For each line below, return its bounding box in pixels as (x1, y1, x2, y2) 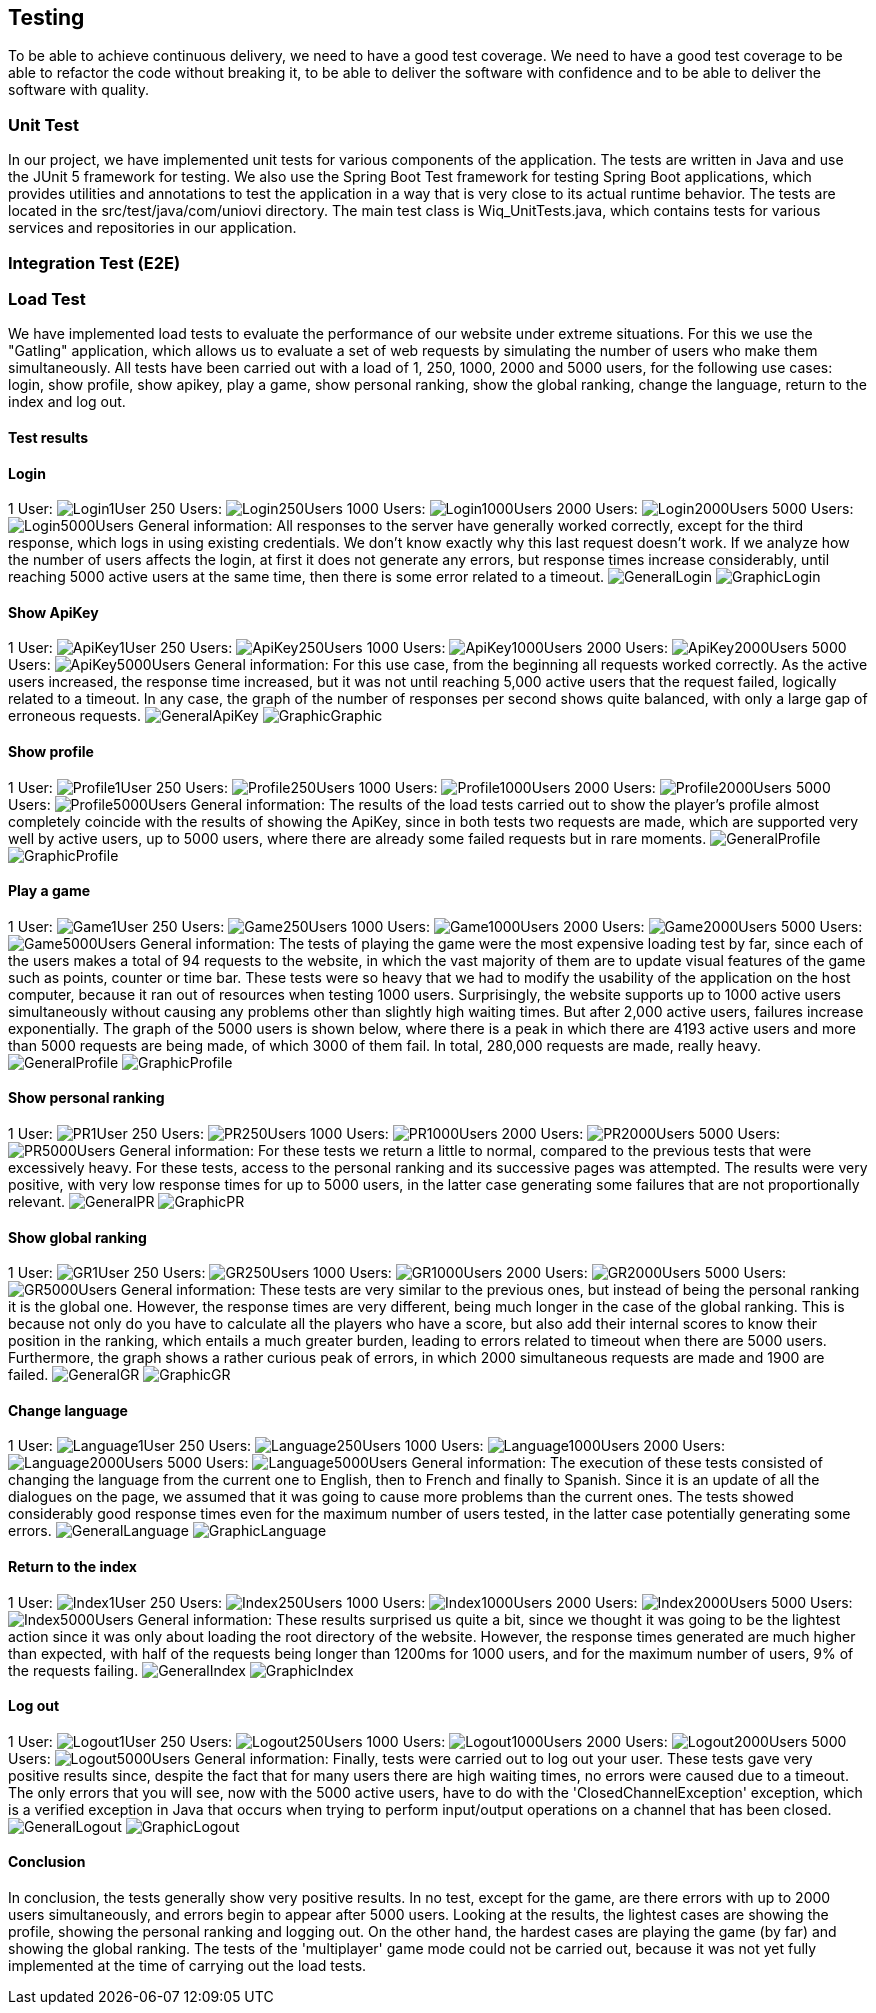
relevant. (8, 1193, 66, 1210)
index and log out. (8, 393, 126, 411)
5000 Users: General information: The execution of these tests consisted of (167, 1454, 823, 1472)
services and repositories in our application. (8, 219, 297, 237)
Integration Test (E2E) (8, 252, 181, 273)
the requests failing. (8, 1661, 139, 1679)
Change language (8, 1401, 128, 1419)
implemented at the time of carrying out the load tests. (8, 1957, 367, 1975)
